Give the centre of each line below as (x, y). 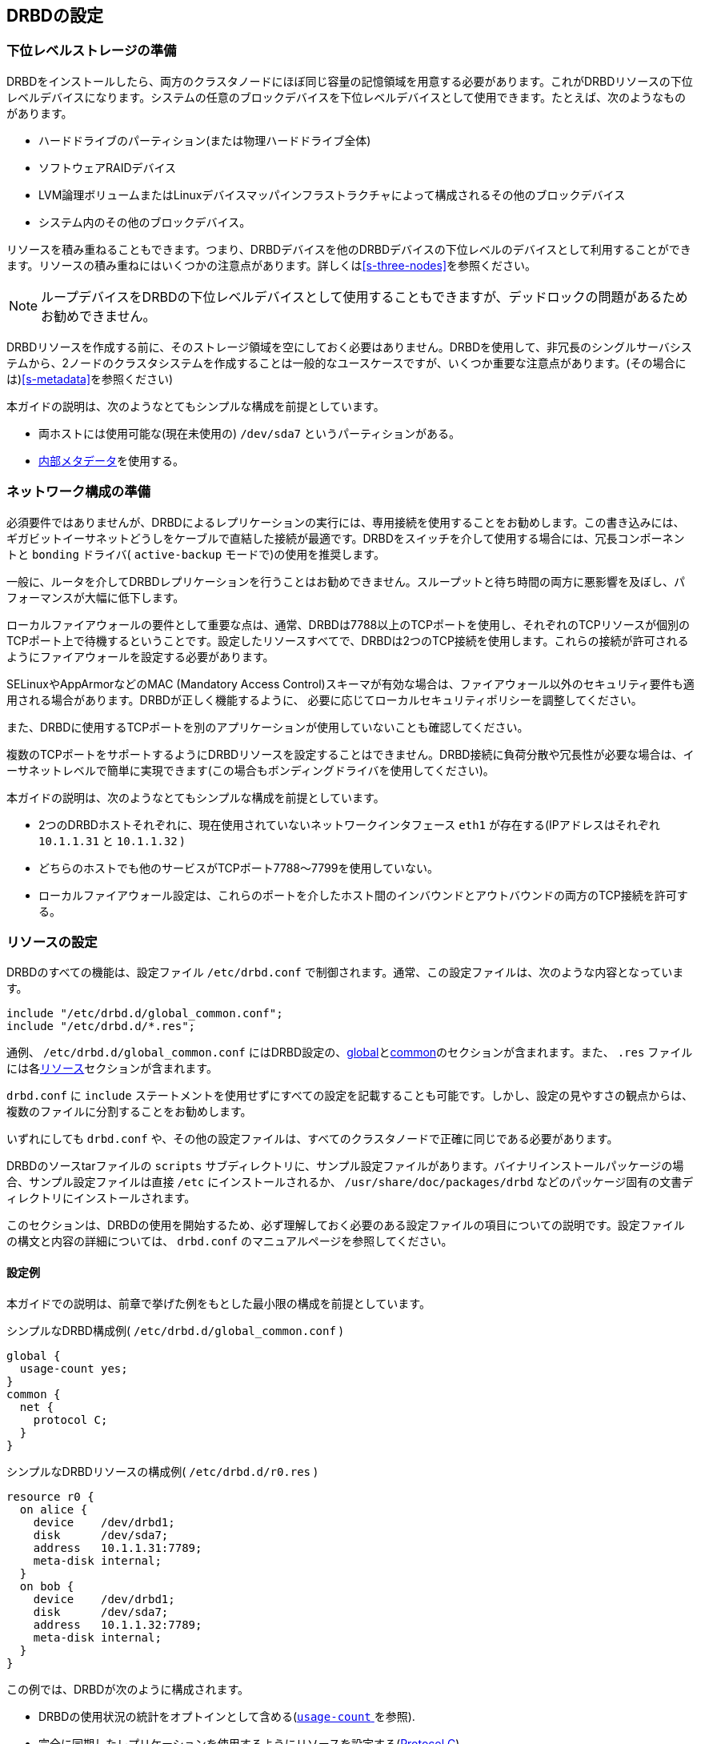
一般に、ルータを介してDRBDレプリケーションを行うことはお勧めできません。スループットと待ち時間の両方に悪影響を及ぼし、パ (346, 581)
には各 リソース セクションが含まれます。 (112, 1068)
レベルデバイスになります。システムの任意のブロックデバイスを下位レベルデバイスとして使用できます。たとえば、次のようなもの (346, 97)
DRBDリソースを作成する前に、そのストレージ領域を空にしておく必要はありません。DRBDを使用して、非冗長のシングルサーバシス (349, 347)
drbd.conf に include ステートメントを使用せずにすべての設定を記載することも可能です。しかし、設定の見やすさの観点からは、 (350, 1096)
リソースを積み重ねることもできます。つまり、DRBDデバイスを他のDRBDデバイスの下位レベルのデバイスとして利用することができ (349, 249)
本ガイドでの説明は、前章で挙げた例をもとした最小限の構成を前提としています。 (218, 1303)
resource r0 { (50, 1496)
